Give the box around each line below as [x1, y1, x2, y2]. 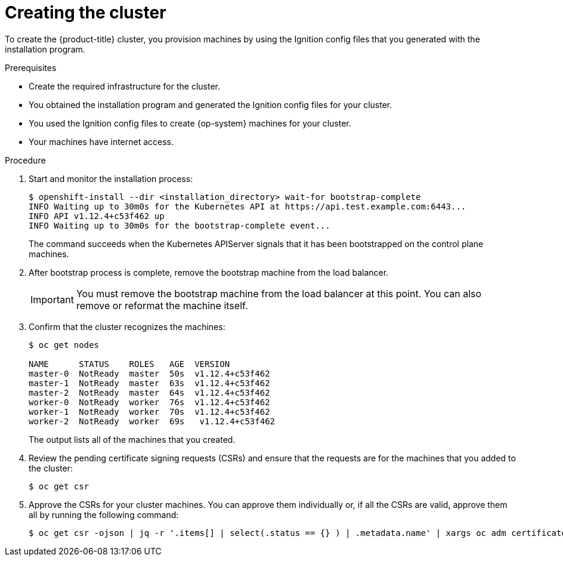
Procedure [5, 155, 46, 165]
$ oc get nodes [29, 340, 100, 350]
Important [30, 293, 74, 306]
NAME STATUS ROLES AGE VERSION [29, 359, 230, 369]
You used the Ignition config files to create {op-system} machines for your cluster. [29, 118, 351, 128]
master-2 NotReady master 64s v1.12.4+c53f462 [29, 387, 270, 397]
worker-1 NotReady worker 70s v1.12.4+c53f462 [29, 406, 270, 417]
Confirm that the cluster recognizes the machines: [29, 321, 225, 332]
